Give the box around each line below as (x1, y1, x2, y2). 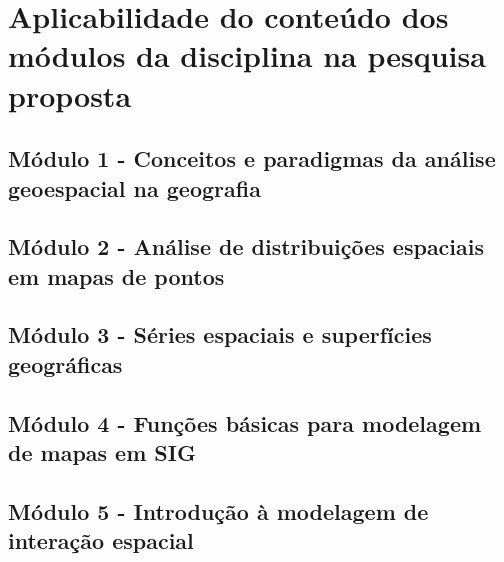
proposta (8, 74, 132, 115)
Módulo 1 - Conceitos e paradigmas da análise (8, 143, 496, 174)
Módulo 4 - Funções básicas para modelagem (8, 407, 482, 438)
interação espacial (8, 525, 194, 556)
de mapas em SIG (8, 437, 196, 468)
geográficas (8, 348, 123, 379)
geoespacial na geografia (8, 172, 261, 203)
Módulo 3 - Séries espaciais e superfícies (8, 319, 432, 350)
